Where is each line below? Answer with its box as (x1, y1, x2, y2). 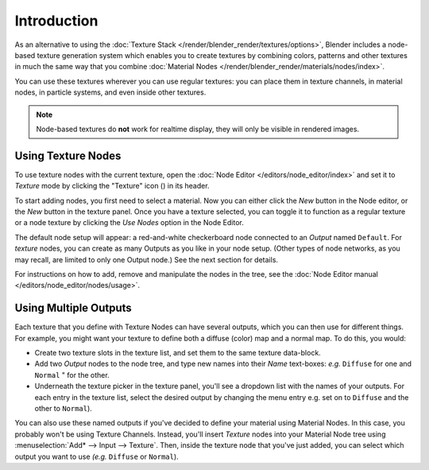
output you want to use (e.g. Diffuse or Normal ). (14, 452, 179, 461)
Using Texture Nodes (14, 149, 122, 162)
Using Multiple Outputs (14, 301, 133, 315)
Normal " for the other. (34, 370, 110, 379)
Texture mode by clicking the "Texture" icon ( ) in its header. (14, 181, 210, 191)
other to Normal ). (34, 403, 93, 413)
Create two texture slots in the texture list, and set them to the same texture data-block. (34, 348, 321, 357)
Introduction (14, 12, 99, 29)
